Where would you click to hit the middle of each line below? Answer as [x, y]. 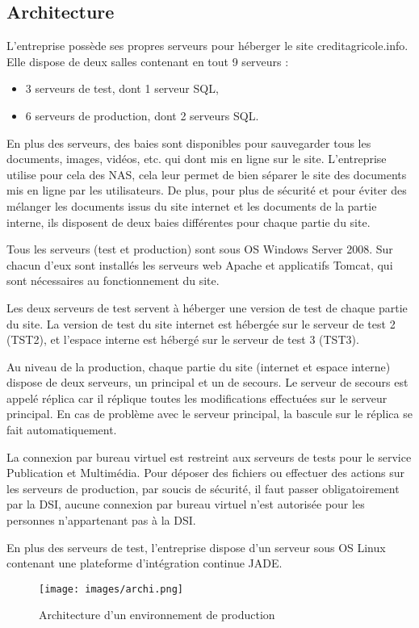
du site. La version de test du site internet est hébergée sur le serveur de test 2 [201, 323]
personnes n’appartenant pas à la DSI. [101, 520]
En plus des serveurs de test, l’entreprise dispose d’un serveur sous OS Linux [196, 547]
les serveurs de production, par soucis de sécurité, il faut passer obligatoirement [203, 488]
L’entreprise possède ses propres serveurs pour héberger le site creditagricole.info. [207, 46]
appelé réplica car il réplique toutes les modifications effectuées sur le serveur [197, 398]
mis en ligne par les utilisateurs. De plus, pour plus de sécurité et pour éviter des [207, 190]
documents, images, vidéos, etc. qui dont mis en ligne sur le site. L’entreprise [197, 159]
